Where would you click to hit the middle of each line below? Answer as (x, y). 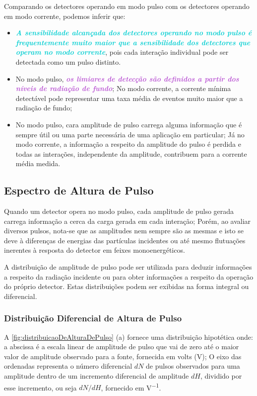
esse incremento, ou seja (40, 387)
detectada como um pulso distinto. (68, 61)
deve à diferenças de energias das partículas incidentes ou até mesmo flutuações (125, 240)
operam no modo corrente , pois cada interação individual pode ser (122, 52)
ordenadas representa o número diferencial (68, 366)
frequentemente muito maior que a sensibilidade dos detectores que (133, 42)
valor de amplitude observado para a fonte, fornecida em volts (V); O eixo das (123, 356)
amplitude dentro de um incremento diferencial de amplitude (96, 376)
